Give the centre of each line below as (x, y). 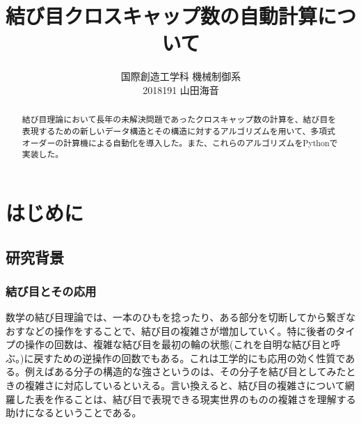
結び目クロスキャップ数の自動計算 (162, 16)
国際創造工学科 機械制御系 (181, 76)
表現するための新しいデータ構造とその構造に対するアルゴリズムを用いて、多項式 (178, 131)
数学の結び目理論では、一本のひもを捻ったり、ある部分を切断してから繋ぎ (176, 317)
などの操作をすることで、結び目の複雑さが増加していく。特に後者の (180, 330)
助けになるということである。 (74, 413)
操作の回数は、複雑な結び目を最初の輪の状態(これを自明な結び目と (178, 344)
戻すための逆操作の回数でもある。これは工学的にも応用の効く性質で (190, 358)
